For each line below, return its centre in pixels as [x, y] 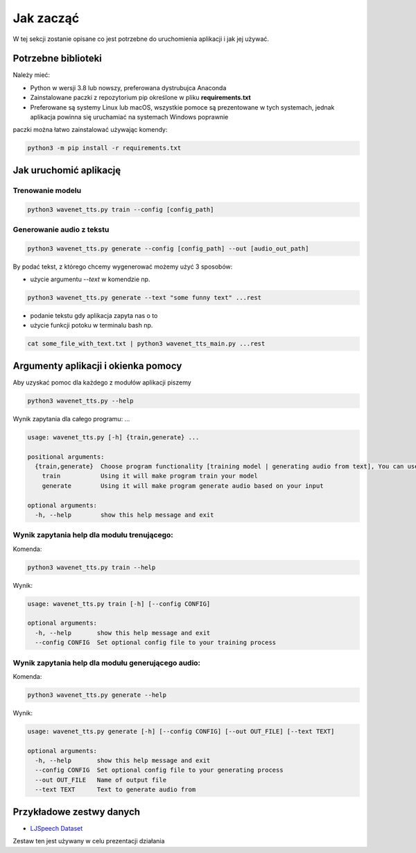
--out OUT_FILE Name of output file [101, 780]
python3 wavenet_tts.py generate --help [97, 695]
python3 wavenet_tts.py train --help [92, 567]
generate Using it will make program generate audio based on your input [183, 485]
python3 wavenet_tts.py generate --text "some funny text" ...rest [145, 298]
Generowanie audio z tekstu [61, 229]
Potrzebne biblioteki [57, 59]
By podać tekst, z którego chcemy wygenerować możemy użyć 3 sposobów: [123, 267]
